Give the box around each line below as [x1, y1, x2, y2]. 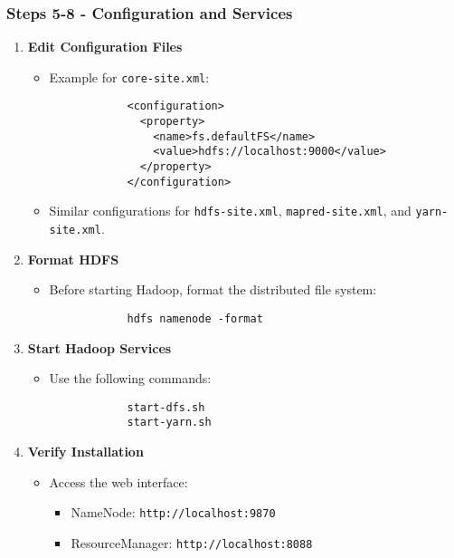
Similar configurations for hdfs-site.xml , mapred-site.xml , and [49, 201, 411, 220]
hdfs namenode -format [127, 312, 263, 325]
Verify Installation [27, 442, 144, 461]
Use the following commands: [49, 369, 212, 388]
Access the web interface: [49, 472, 188, 491]
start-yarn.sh [127, 416, 212, 429]
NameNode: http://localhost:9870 [71, 503, 276, 522]
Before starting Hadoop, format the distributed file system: [49, 280, 377, 299]
